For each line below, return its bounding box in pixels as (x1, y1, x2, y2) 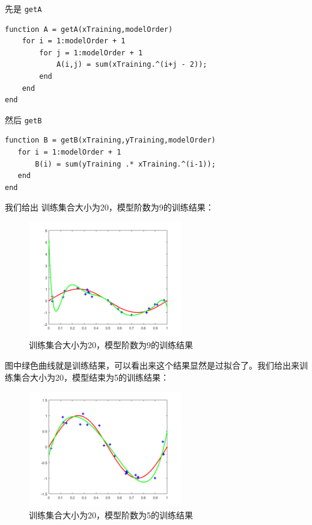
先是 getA (5, 2, 42, 14)
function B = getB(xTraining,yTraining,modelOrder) (5, 136, 216, 145)
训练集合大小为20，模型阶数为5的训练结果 (29, 508, 193, 521)
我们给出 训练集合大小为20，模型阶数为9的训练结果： (5, 201, 214, 213)
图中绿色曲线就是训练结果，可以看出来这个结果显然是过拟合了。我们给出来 (5, 359, 299, 371)
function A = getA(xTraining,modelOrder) (5, 25, 173, 34)
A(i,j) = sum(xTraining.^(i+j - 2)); (56, 60, 207, 69)
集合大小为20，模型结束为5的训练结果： (13, 370, 169, 383)
